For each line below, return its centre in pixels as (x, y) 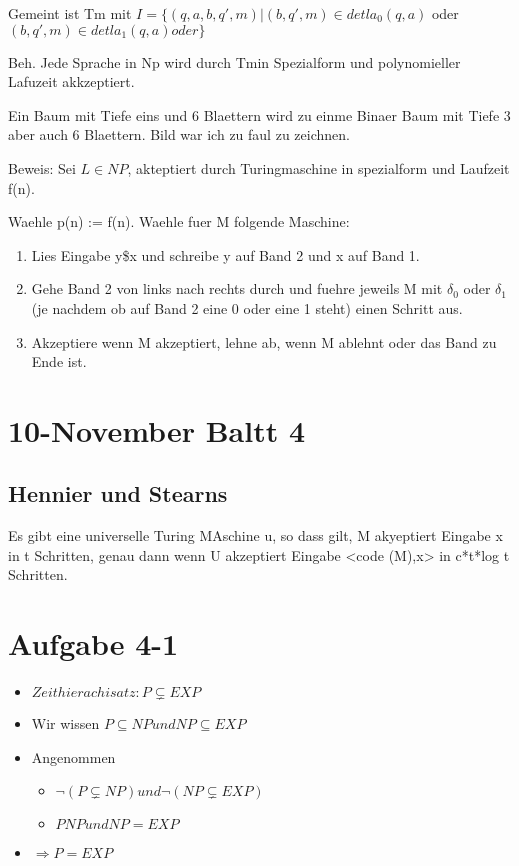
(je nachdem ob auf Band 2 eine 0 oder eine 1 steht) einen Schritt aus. (247, 307)
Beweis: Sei (42, 167)
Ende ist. (59, 361)
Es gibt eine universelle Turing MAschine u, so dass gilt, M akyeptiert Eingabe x (255, 535)
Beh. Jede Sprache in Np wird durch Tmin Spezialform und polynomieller (234, 61)
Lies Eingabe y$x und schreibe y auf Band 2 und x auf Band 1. (225, 254)
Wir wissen (65, 723)
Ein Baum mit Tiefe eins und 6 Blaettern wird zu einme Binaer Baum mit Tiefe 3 (259, 114)
